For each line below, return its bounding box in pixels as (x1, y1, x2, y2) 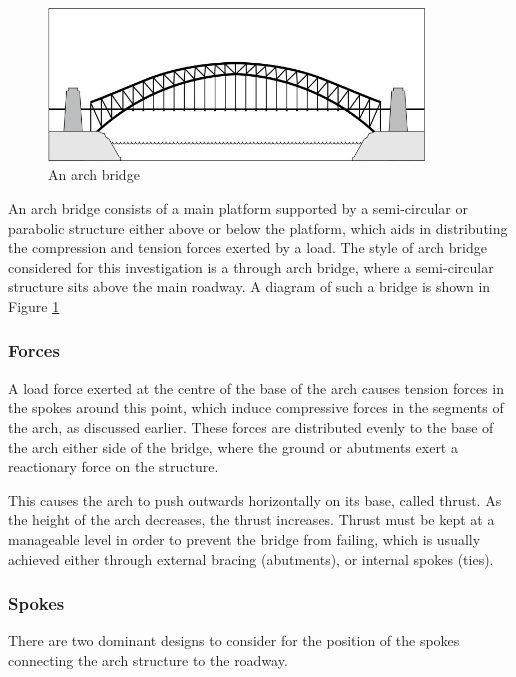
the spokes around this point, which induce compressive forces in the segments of (8, 397, 504, 418)
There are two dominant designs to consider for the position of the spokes (8, 630, 460, 651)
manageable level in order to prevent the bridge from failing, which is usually (8, 528, 481, 549)
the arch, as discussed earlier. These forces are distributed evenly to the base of (8, 416, 494, 437)
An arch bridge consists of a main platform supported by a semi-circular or (8, 197, 468, 218)
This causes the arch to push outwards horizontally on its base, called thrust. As (8, 489, 502, 510)
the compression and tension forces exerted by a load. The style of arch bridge (8, 237, 487, 258)
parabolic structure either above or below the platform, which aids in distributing (8, 217, 508, 238)
